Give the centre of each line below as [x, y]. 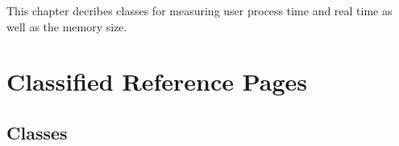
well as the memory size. [67, 26]
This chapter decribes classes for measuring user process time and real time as [199, 10]
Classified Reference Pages [157, 81]
